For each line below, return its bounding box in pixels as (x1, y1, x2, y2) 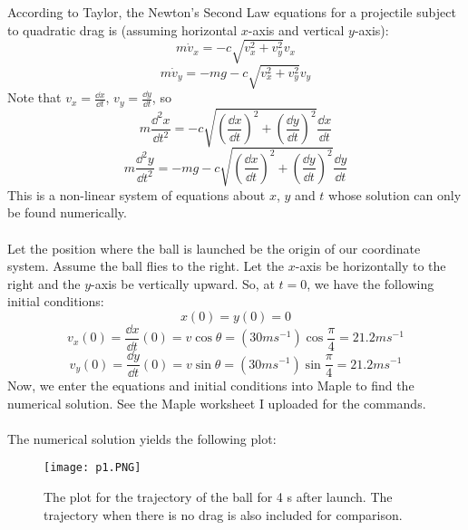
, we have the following (307, 274, 434, 293)
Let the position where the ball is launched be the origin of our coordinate (7, 238, 421, 257)
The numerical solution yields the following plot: (7, 429, 277, 448)
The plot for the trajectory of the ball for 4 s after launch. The (44, 487, 393, 506)
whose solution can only (328, 185, 462, 204)
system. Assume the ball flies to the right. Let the (7, 256, 285, 275)
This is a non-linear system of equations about (7, 185, 266, 204)
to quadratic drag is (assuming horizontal (7, 20, 238, 39)
